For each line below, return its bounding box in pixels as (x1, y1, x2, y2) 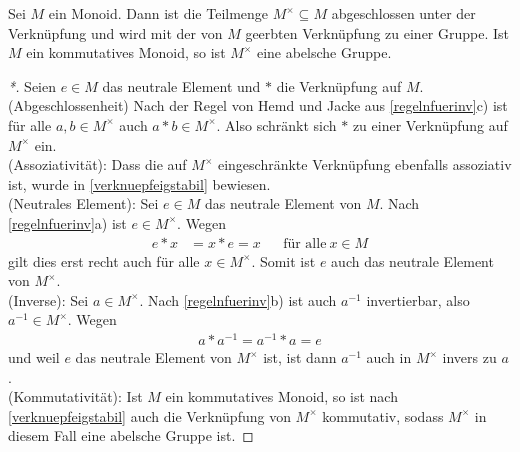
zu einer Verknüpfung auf (352, 114, 508, 135)
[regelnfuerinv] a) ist (8, 212, 127, 233)
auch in (366, 347, 412, 368)
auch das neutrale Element (331, 250, 494, 271)
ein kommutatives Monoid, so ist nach (165, 386, 398, 407)
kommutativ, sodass (322, 405, 444, 426)
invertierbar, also (366, 289, 470, 310)
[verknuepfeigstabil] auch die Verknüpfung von (8, 405, 291, 426)
